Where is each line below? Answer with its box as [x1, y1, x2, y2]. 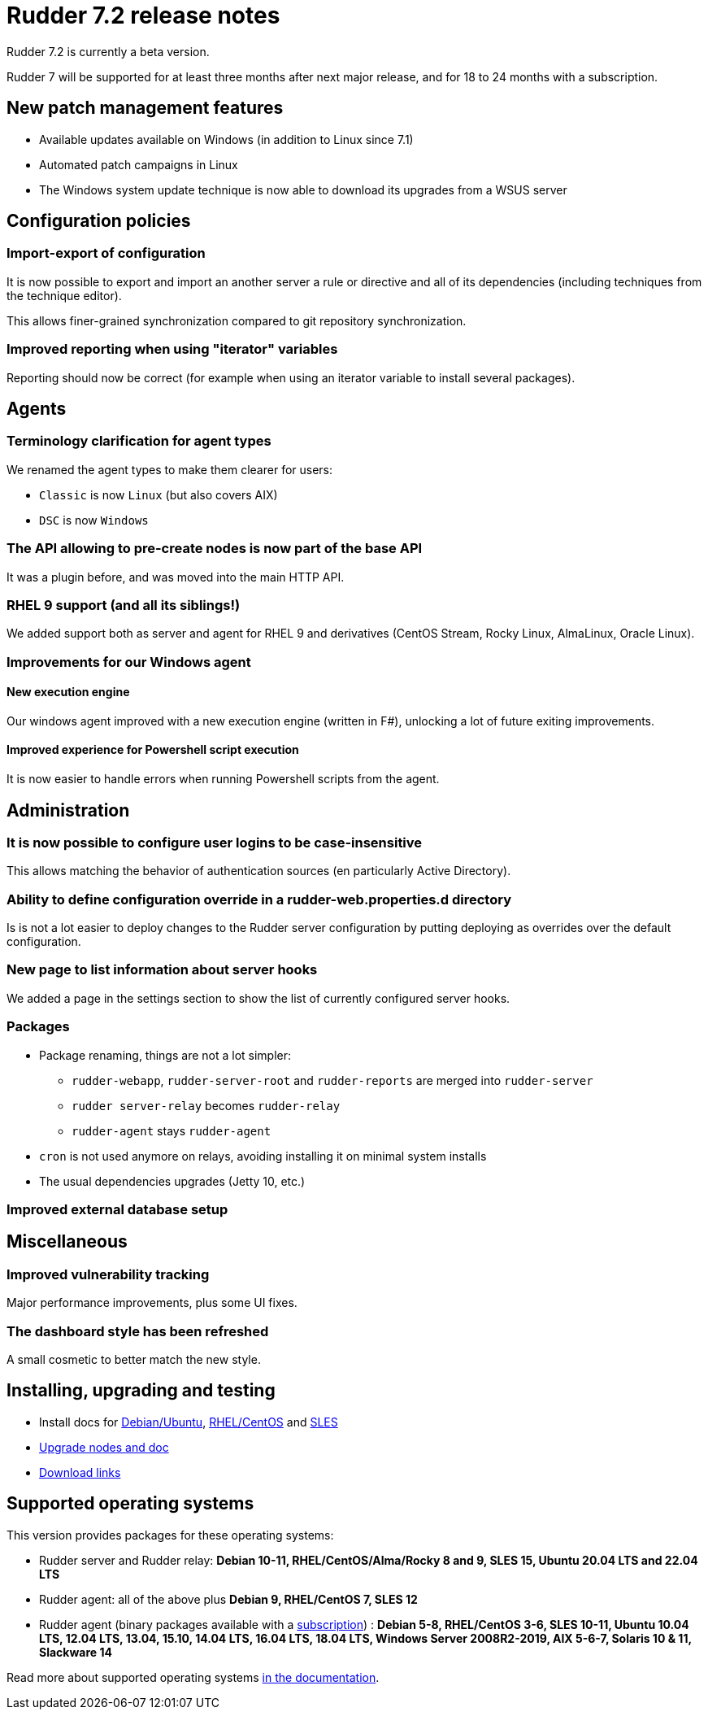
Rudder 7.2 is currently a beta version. [7, 44, 210, 59]
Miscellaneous [7, 1231, 128, 1252]
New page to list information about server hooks [7, 961, 318, 978]
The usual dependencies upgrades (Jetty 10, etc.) [39, 1174, 306, 1188]
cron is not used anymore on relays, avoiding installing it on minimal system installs [39, 1148, 487, 1163]
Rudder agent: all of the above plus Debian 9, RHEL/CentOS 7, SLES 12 [39, 1592, 418, 1606]
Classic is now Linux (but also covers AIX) [39, 487, 278, 502]
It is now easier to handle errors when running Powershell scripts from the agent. [7, 772, 440, 786]
